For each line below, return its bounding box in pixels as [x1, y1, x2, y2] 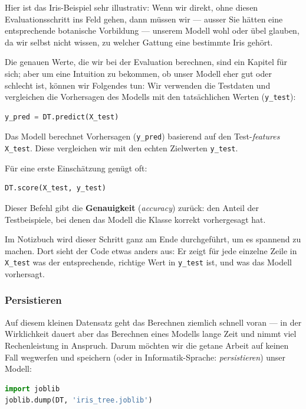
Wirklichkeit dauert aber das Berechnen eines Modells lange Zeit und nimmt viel [5, 327, 297, 340]
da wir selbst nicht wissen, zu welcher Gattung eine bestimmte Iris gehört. [5, 35, 273, 48]
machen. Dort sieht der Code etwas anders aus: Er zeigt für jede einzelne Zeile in [5, 244, 297, 257]
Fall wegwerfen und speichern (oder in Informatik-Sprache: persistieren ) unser [5, 350, 286, 363]
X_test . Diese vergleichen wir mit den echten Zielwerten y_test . [5, 142, 238, 154]
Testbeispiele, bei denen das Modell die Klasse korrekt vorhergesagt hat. [5, 213, 266, 225]
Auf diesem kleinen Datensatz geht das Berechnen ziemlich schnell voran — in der [5, 316, 302, 328]
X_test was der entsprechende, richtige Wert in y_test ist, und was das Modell [5, 256, 292, 268]
